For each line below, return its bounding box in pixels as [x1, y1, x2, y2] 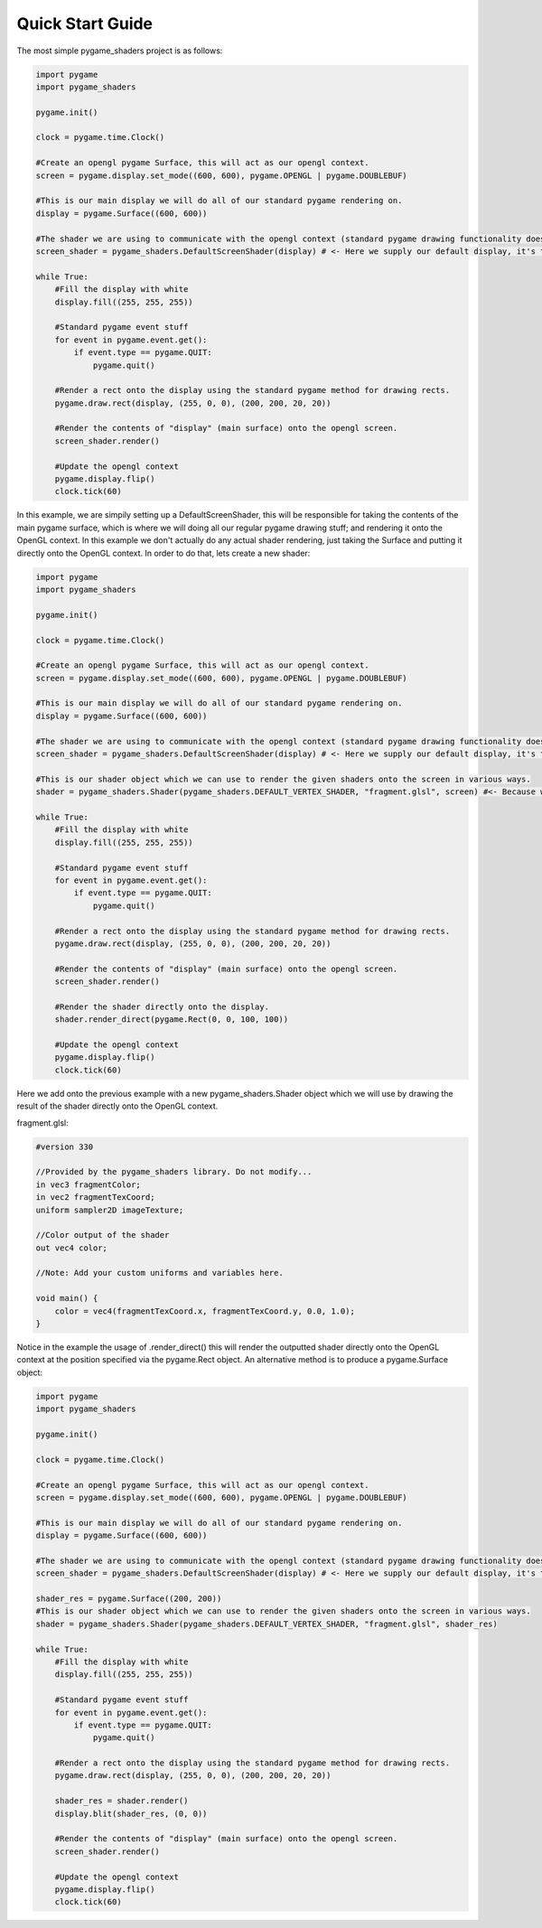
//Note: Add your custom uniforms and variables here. [35, 1268, 284, 1278]
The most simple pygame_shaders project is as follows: [16, 45, 223, 56]
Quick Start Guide [16, 14, 154, 33]
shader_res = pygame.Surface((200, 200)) [35, 1594, 222, 1604]
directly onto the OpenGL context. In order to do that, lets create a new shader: [16, 548, 311, 558]
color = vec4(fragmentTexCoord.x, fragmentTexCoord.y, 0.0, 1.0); [54, 1306, 356, 1316]
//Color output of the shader [35, 1230, 170, 1240]
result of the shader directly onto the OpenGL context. [16, 1100, 219, 1111]
